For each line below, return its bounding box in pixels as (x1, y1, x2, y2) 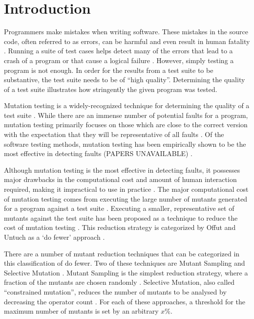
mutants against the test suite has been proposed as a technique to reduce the (4, 212, 238, 223)
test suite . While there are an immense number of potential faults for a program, (4, 110, 248, 120)
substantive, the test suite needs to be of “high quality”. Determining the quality (4, 74, 245, 85)
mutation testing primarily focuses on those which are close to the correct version (4, 119, 248, 130)
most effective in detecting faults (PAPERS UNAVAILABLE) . (4, 148, 192, 159)
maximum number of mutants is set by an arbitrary (4, 306, 159, 316)
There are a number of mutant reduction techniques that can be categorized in (4, 248, 240, 258)
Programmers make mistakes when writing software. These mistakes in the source (4, 26, 248, 37)
